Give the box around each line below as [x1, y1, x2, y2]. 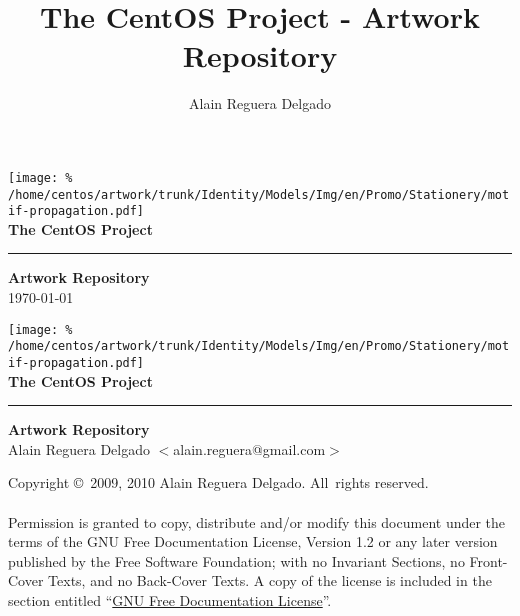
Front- [469, 550, 508, 571]
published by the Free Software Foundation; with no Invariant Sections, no [8, 550, 465, 571]
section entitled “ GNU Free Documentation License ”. [8, 589, 332, 610]
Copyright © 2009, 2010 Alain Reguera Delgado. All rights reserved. [8, 472, 429, 493]
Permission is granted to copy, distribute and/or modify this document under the [8, 511, 506, 532]
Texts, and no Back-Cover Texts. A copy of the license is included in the [48, 570, 492, 591]
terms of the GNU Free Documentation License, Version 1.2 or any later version [8, 531, 498, 552]
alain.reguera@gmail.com [173, 438, 326, 459]
